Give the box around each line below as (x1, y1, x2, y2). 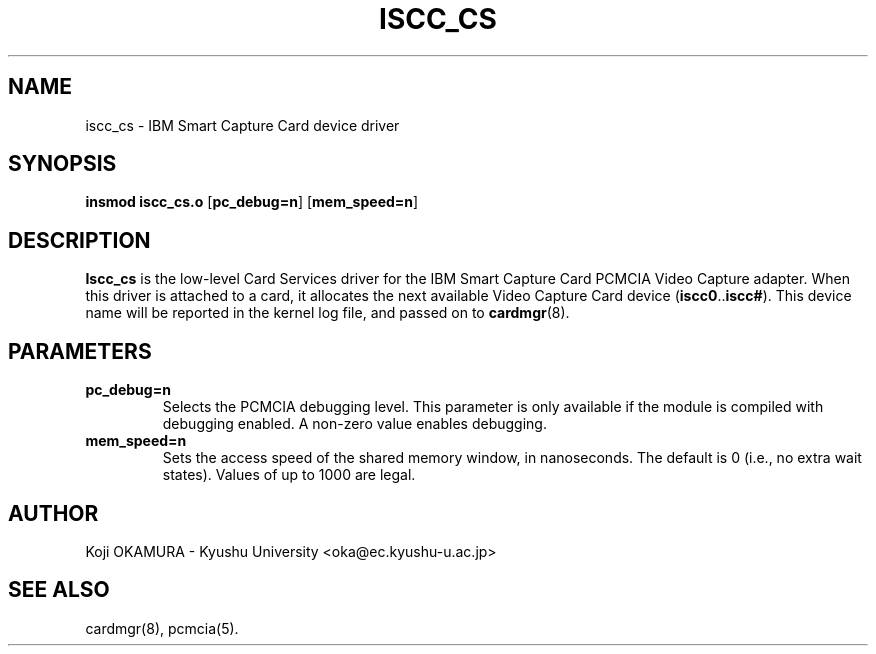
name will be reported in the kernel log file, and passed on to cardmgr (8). (85, 304, 570, 322)
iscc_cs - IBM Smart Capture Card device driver (85, 116, 400, 134)
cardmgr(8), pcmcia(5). (85, 619, 239, 637)
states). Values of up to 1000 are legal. (162, 466, 416, 484)
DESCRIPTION (8, 227, 151, 253)
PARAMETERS (8, 338, 152, 364)
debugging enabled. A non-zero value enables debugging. (162, 415, 547, 433)
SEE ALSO (8, 577, 110, 603)
